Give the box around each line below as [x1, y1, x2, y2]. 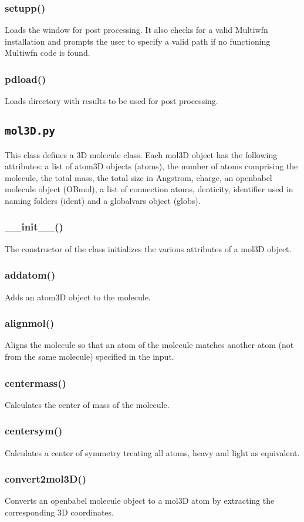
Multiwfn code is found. [5, 46, 90, 59]
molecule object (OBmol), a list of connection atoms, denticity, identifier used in [5, 183, 293, 195]
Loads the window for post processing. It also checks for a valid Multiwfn [5, 24, 268, 36]
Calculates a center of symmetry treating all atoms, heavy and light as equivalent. [5, 446, 300, 459]
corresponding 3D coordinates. [5, 506, 114, 518]
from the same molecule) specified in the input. [5, 350, 174, 362]
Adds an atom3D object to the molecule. [5, 290, 151, 303]
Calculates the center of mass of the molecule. [5, 398, 170, 410]
